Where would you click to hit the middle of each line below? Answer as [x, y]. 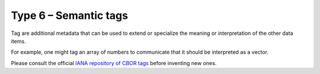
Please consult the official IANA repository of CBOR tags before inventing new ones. [114, 63]
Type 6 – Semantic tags [70, 15]
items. [18, 41]
